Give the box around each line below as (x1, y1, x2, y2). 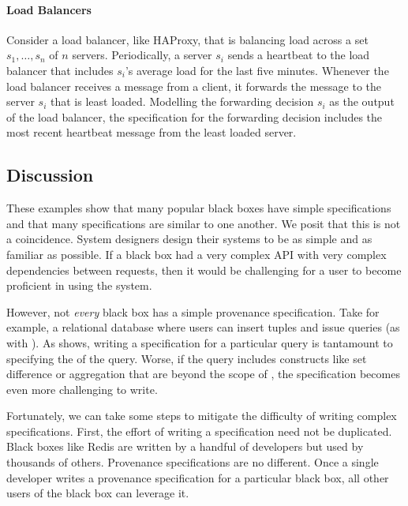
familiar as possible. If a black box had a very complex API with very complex (6, 246, 387, 262)
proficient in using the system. (6, 277, 152, 294)
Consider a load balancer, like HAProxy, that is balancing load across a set (6, 31, 369, 47)
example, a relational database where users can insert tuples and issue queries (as (6, 319, 400, 335)
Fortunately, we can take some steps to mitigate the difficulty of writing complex (6, 407, 397, 424)
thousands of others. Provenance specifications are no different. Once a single (6, 454, 379, 470)
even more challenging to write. (6, 380, 158, 397)
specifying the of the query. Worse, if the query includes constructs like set (6, 350, 367, 366)
